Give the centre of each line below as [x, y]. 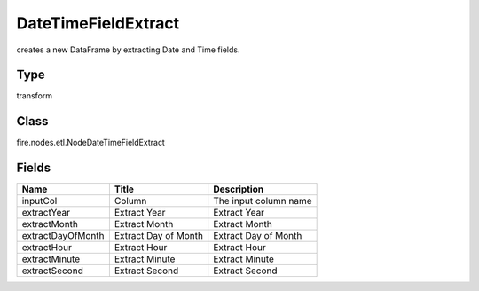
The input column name [263, 201]
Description [239, 189]
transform [35, 96]
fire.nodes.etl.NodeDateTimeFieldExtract [91, 143]
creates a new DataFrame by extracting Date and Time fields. [128, 50]
